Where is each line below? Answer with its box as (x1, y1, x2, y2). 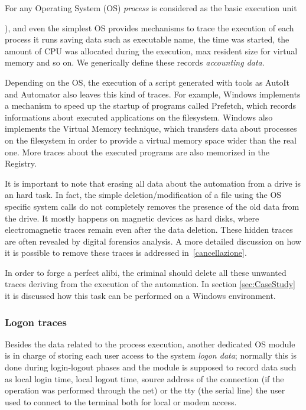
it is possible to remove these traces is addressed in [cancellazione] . (5, 246, 247, 259)
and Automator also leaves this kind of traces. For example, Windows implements (5, 87, 301, 100)
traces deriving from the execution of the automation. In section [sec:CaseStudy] (5, 278, 295, 290)
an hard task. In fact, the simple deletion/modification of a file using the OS (5, 188, 282, 201)
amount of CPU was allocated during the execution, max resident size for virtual (5, 44, 298, 57)
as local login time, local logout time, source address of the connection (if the (5, 372, 284, 385)
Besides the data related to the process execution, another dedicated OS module (5, 337, 295, 350)
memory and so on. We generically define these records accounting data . (5, 56, 265, 69)
